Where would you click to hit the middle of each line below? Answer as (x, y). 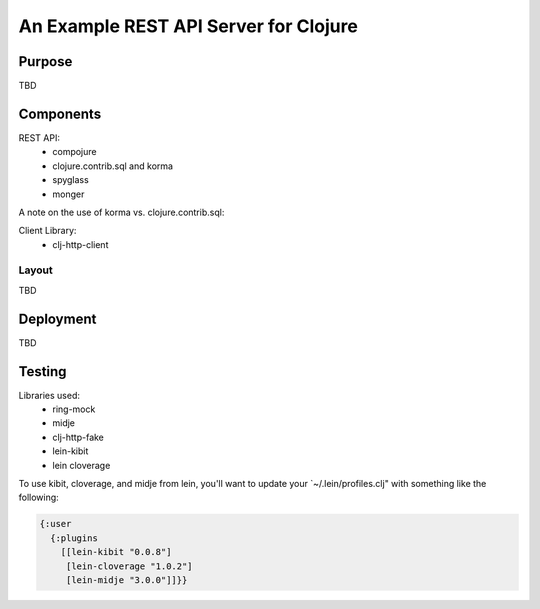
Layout (36, 270)
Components (60, 113)
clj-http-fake (78, 437)
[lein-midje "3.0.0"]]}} (126, 579)
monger (68, 194)
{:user (55, 524)
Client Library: (47, 231)
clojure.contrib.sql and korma (113, 166)
